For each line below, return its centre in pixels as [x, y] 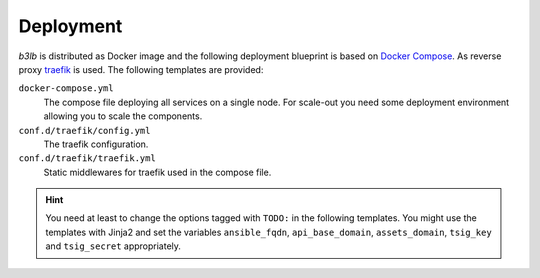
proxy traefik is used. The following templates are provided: [141, 69]
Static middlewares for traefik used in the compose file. [157, 172]
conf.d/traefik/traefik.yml [87, 158]
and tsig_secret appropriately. [113, 246]
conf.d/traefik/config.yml [84, 130]
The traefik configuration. [96, 144]
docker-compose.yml [66, 88]
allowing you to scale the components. [123, 116]
